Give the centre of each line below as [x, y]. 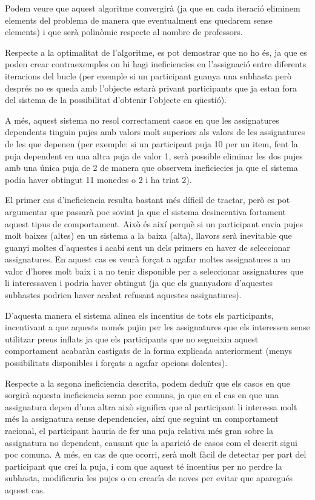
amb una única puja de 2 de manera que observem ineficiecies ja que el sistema [151, 168]
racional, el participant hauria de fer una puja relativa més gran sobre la [139, 430]
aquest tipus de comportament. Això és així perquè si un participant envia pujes [154, 223]
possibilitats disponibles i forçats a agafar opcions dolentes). [116, 363]
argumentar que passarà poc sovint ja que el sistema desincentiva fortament [145, 211]
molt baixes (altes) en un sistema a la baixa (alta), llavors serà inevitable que [148, 235]
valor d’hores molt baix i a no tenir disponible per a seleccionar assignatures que [154, 271]
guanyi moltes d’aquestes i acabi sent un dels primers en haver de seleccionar [148, 247]
